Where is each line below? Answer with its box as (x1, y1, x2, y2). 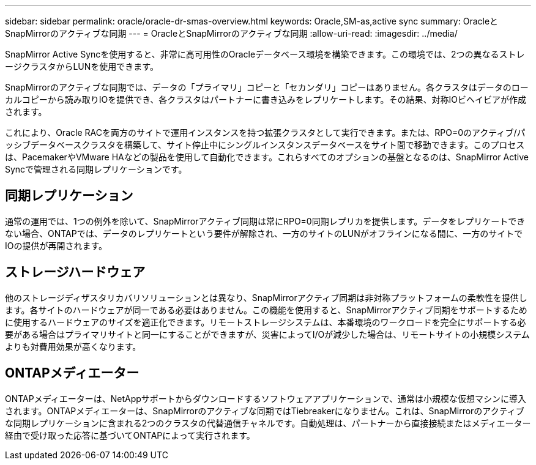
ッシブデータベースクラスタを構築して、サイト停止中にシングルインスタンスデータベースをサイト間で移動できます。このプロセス (5, 139, 525, 150)
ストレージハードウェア (5, 264, 146, 280)
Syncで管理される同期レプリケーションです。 (5, 164, 187, 174)
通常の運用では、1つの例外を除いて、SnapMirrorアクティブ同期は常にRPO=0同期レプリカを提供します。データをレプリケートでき (5, 215, 526, 226)
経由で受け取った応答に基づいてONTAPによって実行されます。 (5, 430, 255, 441)
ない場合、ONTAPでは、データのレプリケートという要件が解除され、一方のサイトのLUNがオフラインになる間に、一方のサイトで (5, 228, 523, 239)
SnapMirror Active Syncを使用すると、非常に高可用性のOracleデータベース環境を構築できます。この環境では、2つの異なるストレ (5, 49, 525, 59)
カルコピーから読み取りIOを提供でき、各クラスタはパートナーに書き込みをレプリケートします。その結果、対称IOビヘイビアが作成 (5, 94, 526, 105)
